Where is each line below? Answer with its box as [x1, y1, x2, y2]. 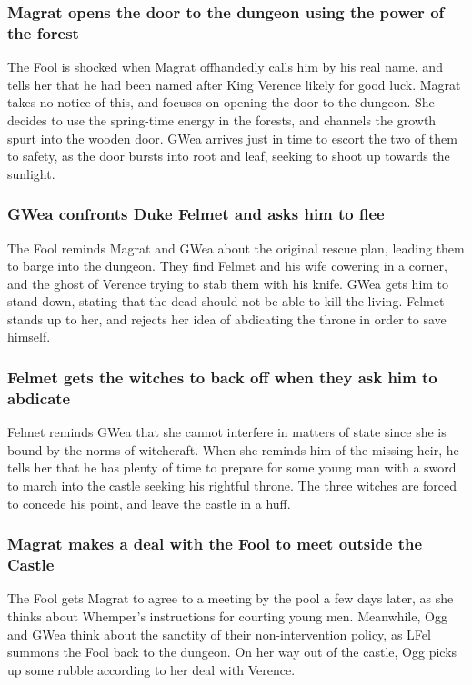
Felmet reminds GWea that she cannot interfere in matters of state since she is [7, 422, 447, 442]
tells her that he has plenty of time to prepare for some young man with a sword [7, 458, 457, 477]
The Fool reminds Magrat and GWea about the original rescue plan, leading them [7, 238, 465, 257]
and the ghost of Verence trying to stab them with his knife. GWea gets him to [7, 273, 449, 293]
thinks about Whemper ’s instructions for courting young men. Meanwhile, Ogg [7, 606, 447, 625]
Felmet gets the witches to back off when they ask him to [7, 366, 437, 388]
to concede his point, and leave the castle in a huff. [7, 493, 291, 512]
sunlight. [7, 164, 55, 183]
